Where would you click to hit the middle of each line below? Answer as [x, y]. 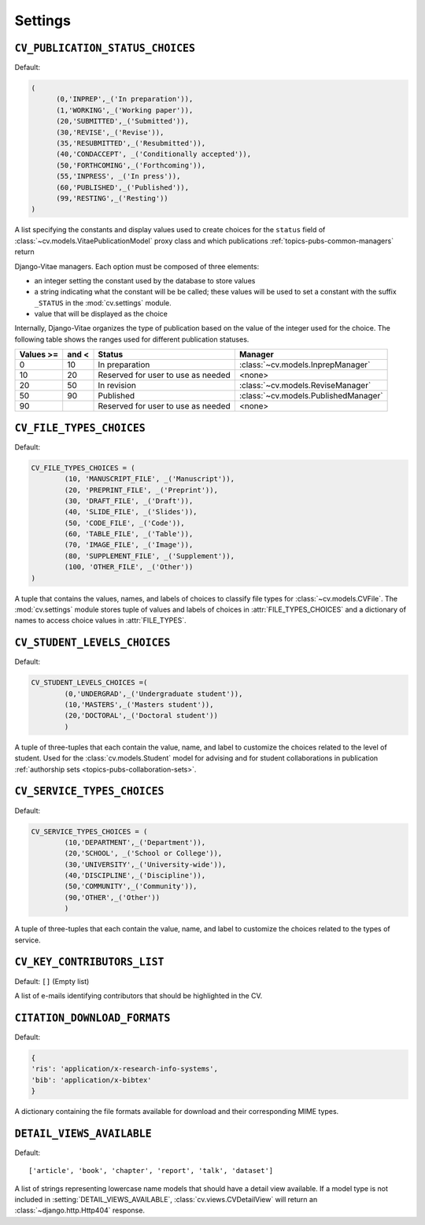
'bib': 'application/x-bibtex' [92, 1080]
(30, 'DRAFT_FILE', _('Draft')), [129, 501]
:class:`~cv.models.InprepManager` [305, 365]
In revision [117, 386]
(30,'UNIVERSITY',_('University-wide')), [145, 864]
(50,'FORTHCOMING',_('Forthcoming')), [131, 165]
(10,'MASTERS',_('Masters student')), [139, 705]
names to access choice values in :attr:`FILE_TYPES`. [100, 620]
